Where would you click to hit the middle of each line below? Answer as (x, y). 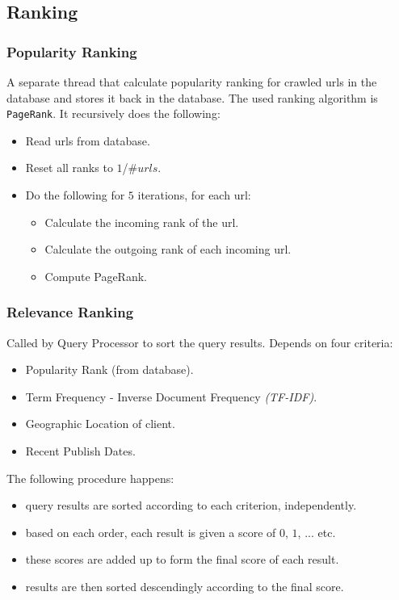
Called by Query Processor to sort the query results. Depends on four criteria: (200, 342)
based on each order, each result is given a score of (151, 532)
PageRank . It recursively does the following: (113, 113)
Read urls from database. (88, 140)
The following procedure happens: (90, 478)
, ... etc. (317, 532)
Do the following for (75, 195)
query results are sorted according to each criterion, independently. (191, 505)
